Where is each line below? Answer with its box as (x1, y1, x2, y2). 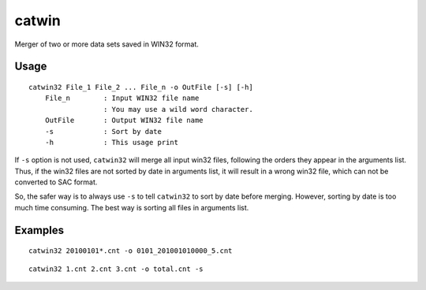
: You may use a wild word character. (103, 105, 254, 113)
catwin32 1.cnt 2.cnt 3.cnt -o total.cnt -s (28, 264, 204, 273)
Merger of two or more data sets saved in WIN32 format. (14, 39, 199, 49)
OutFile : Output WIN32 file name (44, 116, 204, 125)
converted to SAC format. (14, 177, 98, 187)
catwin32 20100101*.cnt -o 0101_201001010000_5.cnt (28, 247, 233, 255)
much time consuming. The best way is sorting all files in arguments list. (14, 203, 249, 212)
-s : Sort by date (44, 127, 162, 136)
